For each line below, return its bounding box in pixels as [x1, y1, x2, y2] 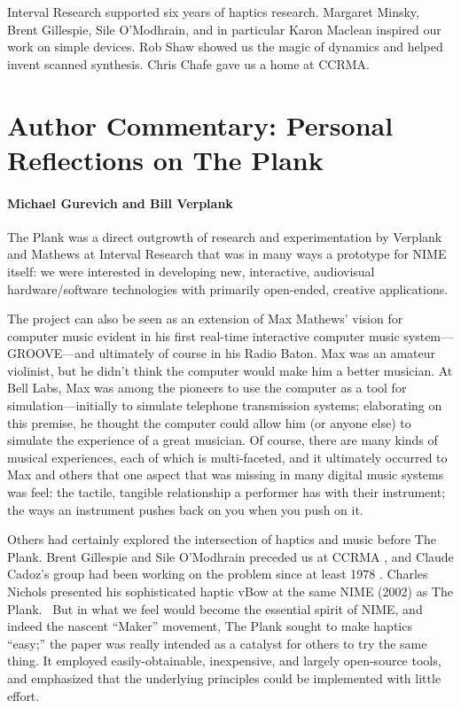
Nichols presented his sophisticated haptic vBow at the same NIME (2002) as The [7, 582, 453, 601]
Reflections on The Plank [7, 141, 324, 177]
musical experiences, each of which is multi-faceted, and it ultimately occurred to [7, 447, 448, 466]
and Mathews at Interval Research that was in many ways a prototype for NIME [7, 245, 447, 263]
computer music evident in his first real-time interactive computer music [7, 326, 400, 345]
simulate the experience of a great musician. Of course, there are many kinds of [7, 431, 438, 449]
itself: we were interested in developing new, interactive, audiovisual [7, 261, 375, 280]
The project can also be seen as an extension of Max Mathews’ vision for [7, 309, 403, 328]
